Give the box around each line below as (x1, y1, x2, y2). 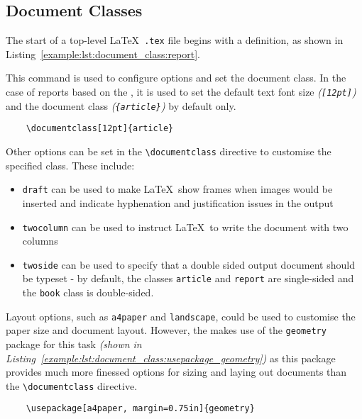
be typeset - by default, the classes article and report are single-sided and (22, 271, 354, 286)
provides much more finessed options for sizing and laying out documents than (6, 364, 347, 379)
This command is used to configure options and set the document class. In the (6, 70, 346, 85)
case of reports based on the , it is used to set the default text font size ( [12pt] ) (6, 84, 356, 99)
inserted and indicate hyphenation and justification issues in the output (22, 195, 334, 210)
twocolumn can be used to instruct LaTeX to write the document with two (22, 219, 349, 234)
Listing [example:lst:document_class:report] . (6, 46, 201, 61)
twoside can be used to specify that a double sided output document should (22, 257, 355, 272)
